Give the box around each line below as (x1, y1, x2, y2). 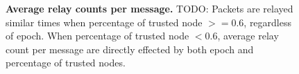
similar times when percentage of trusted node (6, 15, 203, 29)
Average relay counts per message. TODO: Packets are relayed (6, 1, 293, 15)
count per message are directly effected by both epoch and (6, 41, 254, 56)
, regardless (244, 15, 291, 29)
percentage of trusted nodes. (6, 55, 126, 70)
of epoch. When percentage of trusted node (6, 28, 189, 43)
